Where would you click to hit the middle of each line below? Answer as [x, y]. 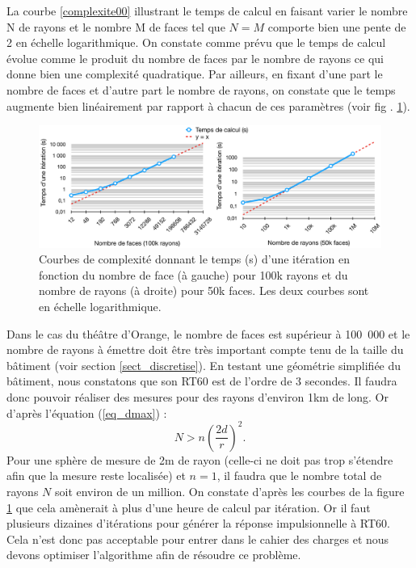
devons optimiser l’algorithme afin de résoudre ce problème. [154, 555]
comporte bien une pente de [337, 26]
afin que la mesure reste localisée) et [96, 475]
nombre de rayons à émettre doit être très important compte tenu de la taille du [205, 349]
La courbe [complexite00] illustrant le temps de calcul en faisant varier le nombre [207, 11]
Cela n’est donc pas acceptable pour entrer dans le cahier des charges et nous [198, 539]
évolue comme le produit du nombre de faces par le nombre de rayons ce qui [195, 58]
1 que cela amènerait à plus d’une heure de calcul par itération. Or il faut [189, 507]
